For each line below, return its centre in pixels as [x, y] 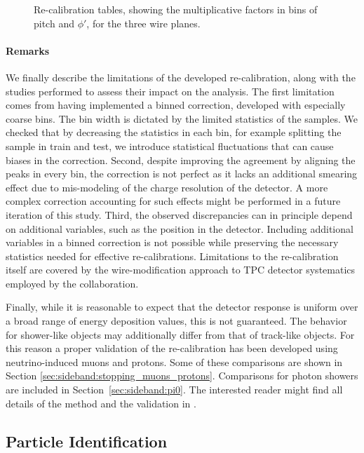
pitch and [54, 23]
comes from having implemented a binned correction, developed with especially [176, 105]
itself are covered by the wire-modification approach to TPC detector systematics [181, 270]
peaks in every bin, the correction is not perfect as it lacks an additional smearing [182, 174]
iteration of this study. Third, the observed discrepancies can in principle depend [179, 214]
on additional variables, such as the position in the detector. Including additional [180, 228]
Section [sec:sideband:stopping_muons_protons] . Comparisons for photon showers [182, 376]
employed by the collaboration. [72, 283]
